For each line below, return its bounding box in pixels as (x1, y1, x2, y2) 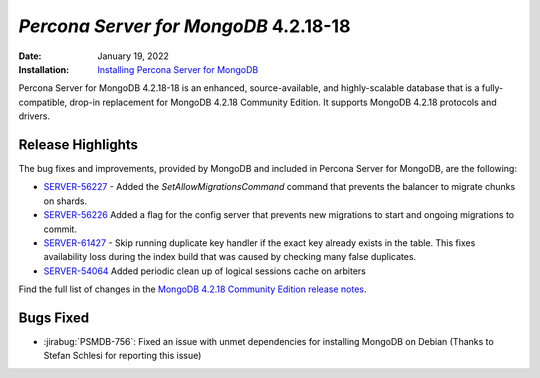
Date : (18, 50, 42, 62)
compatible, (18, 96, 68, 108)
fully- (481, 82, 504, 94)
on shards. (43, 195, 88, 207)
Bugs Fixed (18, 309, 90, 326)
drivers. (18, 110, 50, 122)
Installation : (18, 63, 70, 75)
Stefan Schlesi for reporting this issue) (43, 350, 202, 362)
